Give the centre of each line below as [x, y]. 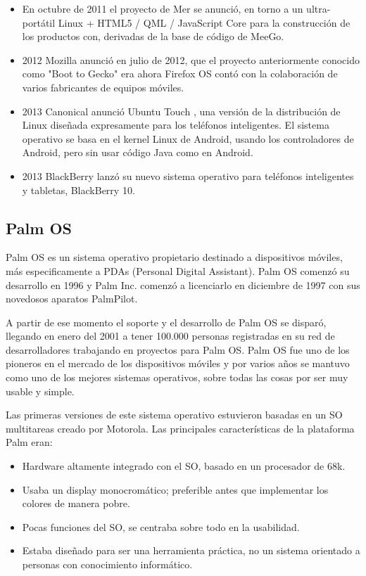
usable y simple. [40, 391]
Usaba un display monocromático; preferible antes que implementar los [175, 489]
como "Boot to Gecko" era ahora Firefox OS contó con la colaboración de [180, 73]
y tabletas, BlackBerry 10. [78, 190]
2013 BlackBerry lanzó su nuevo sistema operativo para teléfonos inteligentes [188, 175]
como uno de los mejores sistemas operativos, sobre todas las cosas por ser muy [177, 377]
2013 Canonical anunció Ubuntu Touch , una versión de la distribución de [181, 111]
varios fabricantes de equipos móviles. [103, 87]
